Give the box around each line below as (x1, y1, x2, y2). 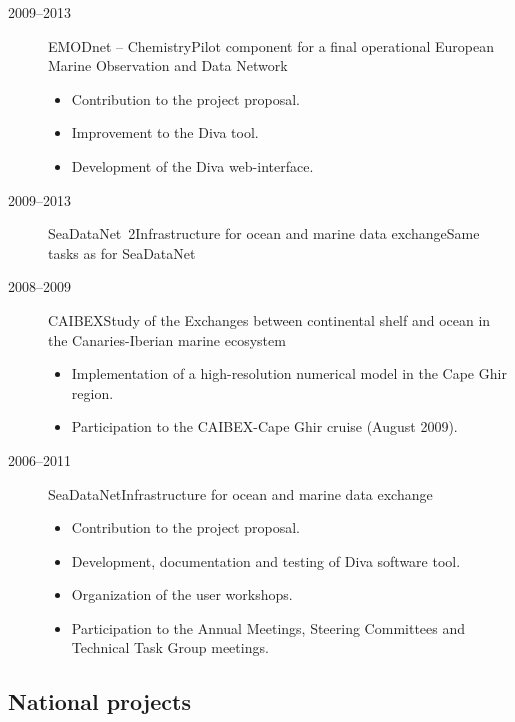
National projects (8, 686, 191, 717)
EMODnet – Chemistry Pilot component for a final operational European (48, 35, 494, 56)
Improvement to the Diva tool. (71, 122, 259, 143)
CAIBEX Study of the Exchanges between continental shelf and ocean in (48, 309, 491, 330)
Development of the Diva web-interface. (71, 155, 314, 176)
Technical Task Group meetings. (71, 637, 269, 658)
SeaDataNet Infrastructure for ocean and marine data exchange (48, 483, 433, 504)
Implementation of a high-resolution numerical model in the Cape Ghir (71, 363, 507, 384)
